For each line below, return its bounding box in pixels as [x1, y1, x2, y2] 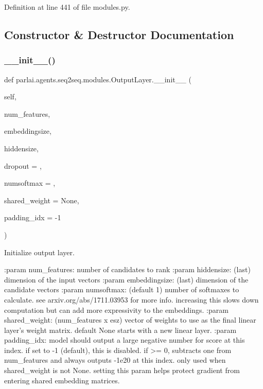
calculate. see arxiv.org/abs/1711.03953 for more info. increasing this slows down [4, 294, 259, 305]
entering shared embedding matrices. [4, 375, 120, 385]
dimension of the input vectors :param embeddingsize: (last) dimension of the [4, 274, 249, 285]
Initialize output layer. [4, 246, 75, 257]
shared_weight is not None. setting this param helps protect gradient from [4, 365, 240, 376]
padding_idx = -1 [4, 212, 61, 223]
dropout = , [4, 160, 42, 171]
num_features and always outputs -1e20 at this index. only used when [4, 355, 226, 365]
